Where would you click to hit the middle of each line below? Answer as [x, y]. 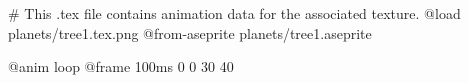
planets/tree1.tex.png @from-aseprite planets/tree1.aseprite [190, 32]
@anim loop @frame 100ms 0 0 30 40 [121, 66]
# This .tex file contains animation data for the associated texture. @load [234, 13]
